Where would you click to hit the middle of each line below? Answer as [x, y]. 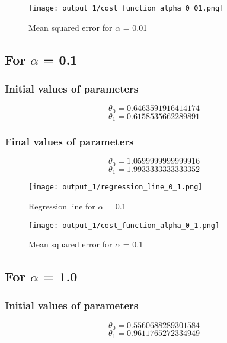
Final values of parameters [69, 142]
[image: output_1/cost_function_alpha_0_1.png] [124, 225]
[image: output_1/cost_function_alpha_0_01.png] [126, 8]
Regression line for [62, 206]
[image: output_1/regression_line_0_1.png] [116, 187]
